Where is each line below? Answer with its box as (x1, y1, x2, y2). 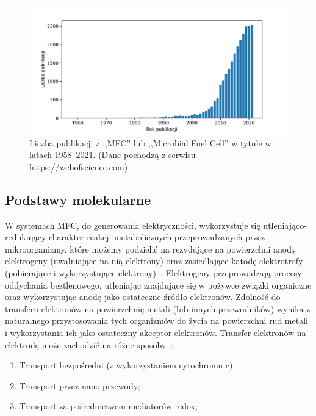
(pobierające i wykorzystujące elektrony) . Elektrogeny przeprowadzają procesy (5, 266, 302, 279)
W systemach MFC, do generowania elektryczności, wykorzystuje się (5, 218, 260, 231)
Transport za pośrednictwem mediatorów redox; (19, 400, 198, 412)
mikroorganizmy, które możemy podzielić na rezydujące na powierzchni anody (5, 242, 296, 255)
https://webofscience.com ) (29, 160, 128, 173)
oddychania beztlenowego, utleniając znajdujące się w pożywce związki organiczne (5, 278, 312, 291)
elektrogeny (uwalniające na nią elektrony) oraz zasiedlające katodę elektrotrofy (5, 254, 303, 267)
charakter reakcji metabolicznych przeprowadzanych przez (49, 231, 265, 243)
